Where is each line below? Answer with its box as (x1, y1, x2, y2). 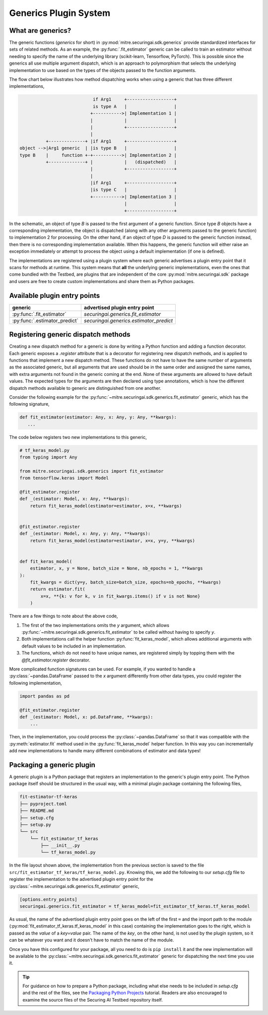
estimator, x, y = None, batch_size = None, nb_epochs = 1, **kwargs (30, 566, 203, 571)
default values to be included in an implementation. (21, 643, 127, 649)
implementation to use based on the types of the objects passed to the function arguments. (9, 67, 197, 73)
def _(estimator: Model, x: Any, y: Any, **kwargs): (19, 531, 151, 536)
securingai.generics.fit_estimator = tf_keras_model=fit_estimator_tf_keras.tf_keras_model (19, 903, 250, 909)
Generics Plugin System (9, 7, 111, 18)
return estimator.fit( (30, 586, 85, 592)
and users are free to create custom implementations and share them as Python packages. (9, 278, 195, 284)
